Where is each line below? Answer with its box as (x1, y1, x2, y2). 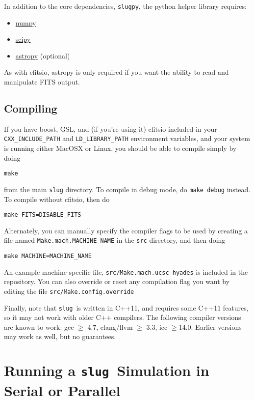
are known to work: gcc (4, 321, 74, 332)
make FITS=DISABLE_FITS (4, 211, 81, 219)
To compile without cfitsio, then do (4, 194, 110, 204)
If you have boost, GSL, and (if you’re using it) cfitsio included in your (4, 123, 217, 134)
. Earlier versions (191, 321, 242, 332)
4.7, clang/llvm (87, 321, 133, 332)
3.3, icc (146, 321, 168, 332)
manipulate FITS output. (4, 77, 80, 87)
